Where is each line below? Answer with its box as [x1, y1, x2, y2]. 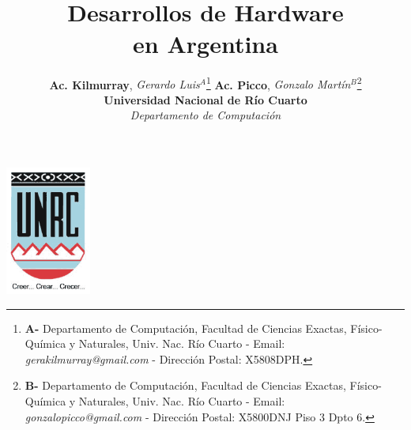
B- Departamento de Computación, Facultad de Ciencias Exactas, [25, 377, 346, 394]
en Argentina [133, 27, 278, 59]
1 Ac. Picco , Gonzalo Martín [205, 74, 351, 92]
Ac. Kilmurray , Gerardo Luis [49, 76, 200, 92]
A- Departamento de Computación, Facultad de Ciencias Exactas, [25, 319, 347, 336]
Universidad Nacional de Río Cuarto [104, 91, 307, 107]
